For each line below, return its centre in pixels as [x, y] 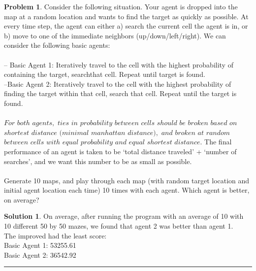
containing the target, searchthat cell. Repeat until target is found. [105, 74]
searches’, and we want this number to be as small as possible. [98, 161]
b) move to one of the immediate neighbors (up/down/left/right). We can [115, 35]
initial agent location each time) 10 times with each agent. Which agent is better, [127, 190]
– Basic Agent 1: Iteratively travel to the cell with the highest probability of [119, 64]
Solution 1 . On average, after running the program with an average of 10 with [124, 216]
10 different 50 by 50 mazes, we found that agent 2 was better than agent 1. [119, 226]
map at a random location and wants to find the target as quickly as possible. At [126, 16]
